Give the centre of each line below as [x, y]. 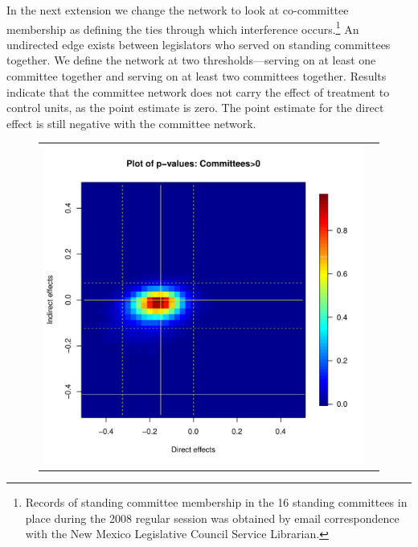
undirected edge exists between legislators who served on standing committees [199, 44]
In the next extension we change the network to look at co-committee [178, 10]
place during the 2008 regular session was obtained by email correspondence [212, 518]
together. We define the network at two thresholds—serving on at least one [191, 60]
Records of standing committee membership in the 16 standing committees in [216, 502]
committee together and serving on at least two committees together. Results [197, 76]
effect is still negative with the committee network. [131, 123]
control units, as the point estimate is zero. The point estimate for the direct [195, 108]
